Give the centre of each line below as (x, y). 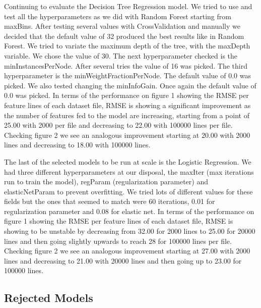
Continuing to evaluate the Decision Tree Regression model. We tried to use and (128, 6)
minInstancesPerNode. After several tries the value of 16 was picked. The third (126, 65)
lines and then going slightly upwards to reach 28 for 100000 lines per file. (118, 241)
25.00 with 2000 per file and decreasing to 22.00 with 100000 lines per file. (118, 125)
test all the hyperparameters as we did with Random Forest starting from (118, 16)
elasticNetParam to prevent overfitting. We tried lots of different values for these (128, 191)
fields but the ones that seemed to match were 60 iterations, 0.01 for (110, 201)
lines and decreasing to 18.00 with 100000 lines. (77, 145)
